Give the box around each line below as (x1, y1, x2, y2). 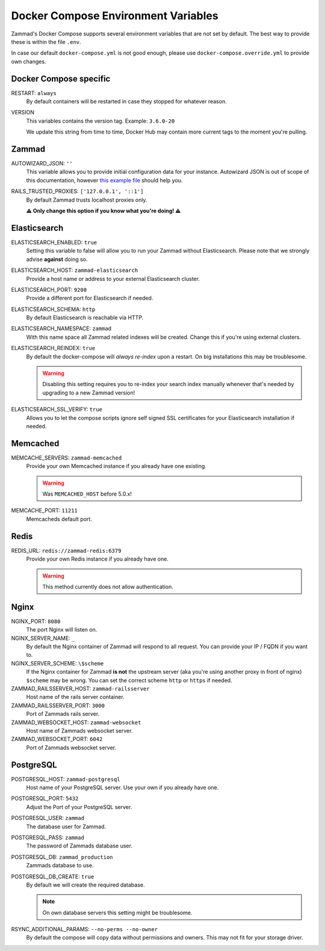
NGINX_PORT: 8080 (11, 617, 61, 625)
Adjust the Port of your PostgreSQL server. (26, 803, 132, 810)
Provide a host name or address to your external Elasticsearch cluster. (26, 275, 200, 282)
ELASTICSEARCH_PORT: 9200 (11, 286, 87, 293)
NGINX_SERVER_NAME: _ (11, 635, 75, 642)
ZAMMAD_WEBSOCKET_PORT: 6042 (11, 736, 103, 743)
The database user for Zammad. (26, 823, 107, 830)
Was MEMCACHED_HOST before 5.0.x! (42, 490, 132, 497)
